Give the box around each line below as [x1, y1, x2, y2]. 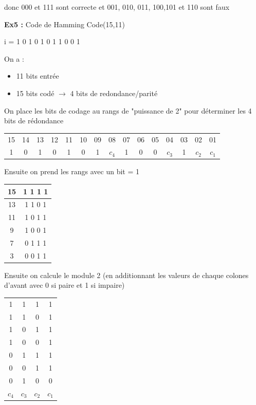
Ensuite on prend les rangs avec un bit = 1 [4, 166, 140, 177]
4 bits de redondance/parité [70, 87, 158, 98]
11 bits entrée [16, 70, 59, 81]
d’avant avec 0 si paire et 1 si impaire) [4, 280, 125, 290]
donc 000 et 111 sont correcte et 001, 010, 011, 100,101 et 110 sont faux [4, 2, 230, 12]
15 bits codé [16, 87, 54, 98]
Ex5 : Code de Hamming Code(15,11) [4, 19, 125, 29]
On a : [4, 53, 24, 64]
